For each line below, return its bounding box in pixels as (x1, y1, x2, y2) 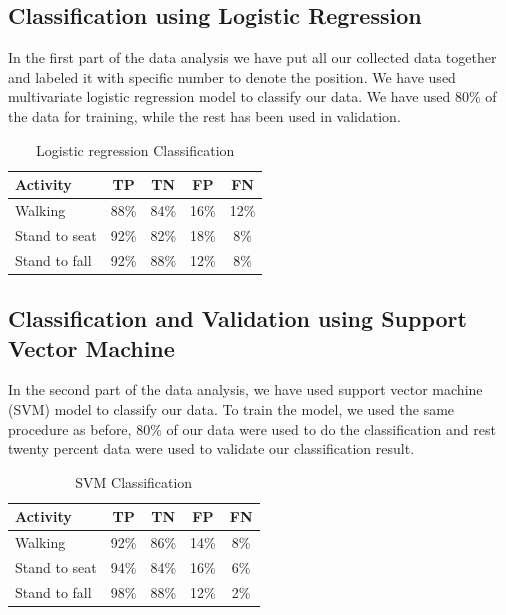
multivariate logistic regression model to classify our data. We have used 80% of (8, 86, 497, 107)
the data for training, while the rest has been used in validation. (8, 105, 401, 126)
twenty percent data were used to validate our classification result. (8, 438, 415, 459)
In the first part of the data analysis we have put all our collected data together (8, 47, 497, 68)
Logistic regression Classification (36, 139, 235, 160)
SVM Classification (75, 471, 193, 492)
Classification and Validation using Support (8, 303, 467, 334)
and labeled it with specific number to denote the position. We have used (8, 66, 456, 87)
